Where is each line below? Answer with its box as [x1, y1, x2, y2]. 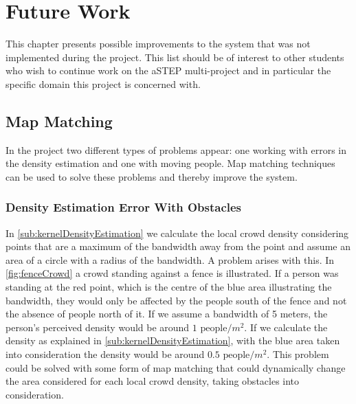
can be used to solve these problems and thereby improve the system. [5, 169, 298, 183]
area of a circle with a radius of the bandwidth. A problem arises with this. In [5, 252, 335, 267]
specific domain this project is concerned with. [5, 76, 201, 91]
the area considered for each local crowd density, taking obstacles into [5, 374, 300, 388]
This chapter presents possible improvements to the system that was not [5, 36, 311, 51]
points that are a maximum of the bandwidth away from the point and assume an [5, 239, 351, 254]
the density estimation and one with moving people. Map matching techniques [5, 156, 335, 170]
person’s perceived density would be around [5, 319, 190, 334]
